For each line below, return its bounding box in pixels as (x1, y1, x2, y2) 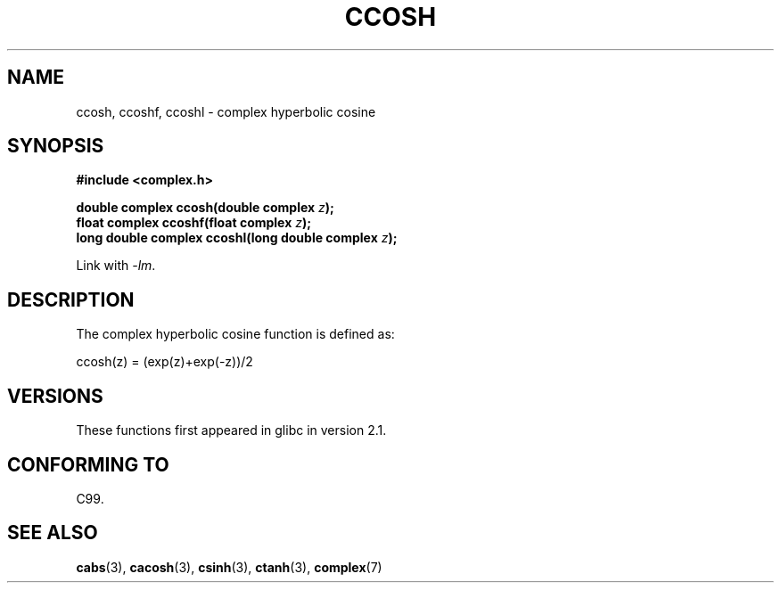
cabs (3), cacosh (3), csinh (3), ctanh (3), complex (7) (76, 559, 382, 575)
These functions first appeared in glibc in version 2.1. (76, 422, 387, 438)
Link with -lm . (76, 258, 156, 274)
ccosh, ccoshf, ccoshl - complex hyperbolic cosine (76, 103, 376, 119)
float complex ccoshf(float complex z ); (76, 215, 312, 231)
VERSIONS (7, 384, 103, 407)
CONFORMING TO (7, 453, 169, 476)
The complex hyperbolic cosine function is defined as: (76, 326, 395, 342)
